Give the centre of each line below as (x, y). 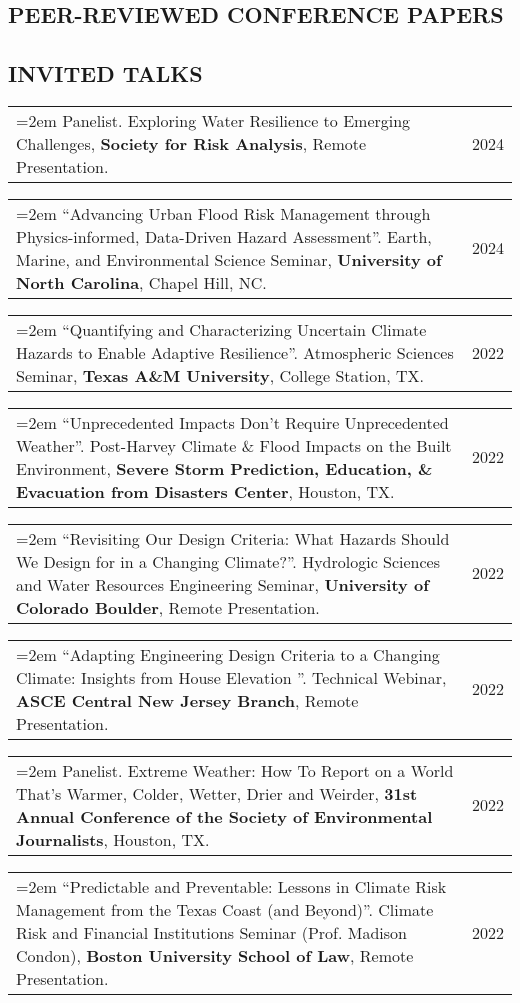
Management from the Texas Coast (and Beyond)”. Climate (225, 909)
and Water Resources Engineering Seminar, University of (222, 584)
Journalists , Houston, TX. (113, 839)
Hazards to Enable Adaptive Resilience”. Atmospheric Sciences (235, 352)
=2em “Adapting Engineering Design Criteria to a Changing (228, 654)
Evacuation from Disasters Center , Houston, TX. (205, 491)
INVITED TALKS (105, 73)
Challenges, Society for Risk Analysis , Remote (191, 143)
